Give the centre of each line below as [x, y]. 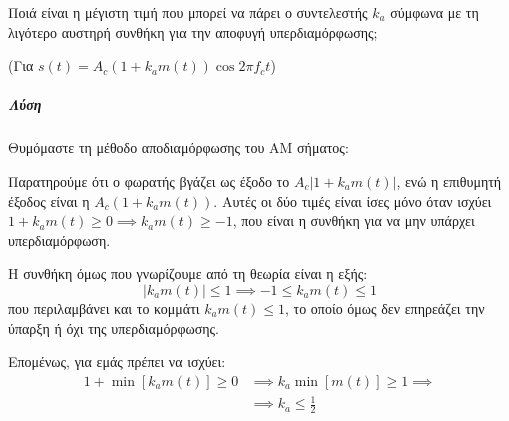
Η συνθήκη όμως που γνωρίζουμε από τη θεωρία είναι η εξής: [188, 273]
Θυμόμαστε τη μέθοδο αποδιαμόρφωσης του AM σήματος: [178, 147]
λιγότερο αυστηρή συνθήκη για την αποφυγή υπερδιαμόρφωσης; [193, 31]
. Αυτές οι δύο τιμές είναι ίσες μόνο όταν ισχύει [352, 200]
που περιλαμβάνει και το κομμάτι [104, 307]
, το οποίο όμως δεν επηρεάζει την [384, 307]
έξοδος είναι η [49, 200]
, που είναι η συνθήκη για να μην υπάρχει [353, 220]
